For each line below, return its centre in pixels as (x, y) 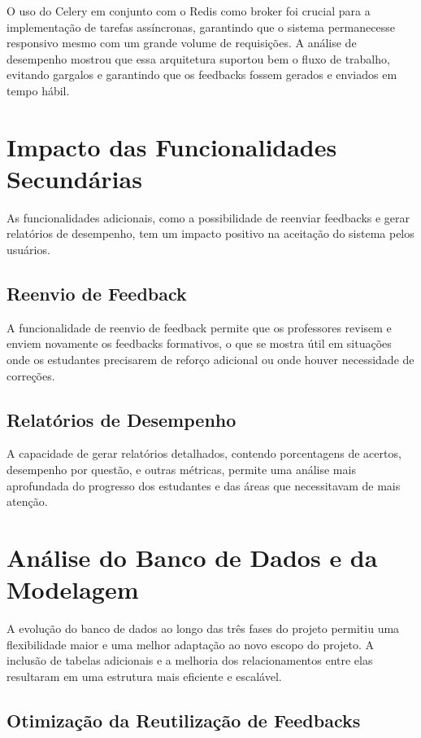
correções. (31, 375)
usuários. (28, 250)
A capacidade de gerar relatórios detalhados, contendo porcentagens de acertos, (204, 453)
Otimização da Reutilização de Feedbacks (184, 720)
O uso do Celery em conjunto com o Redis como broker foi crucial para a (189, 11)
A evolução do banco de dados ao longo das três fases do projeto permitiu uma (203, 628)
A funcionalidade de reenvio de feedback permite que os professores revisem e (199, 327)
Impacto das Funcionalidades (172, 146)
